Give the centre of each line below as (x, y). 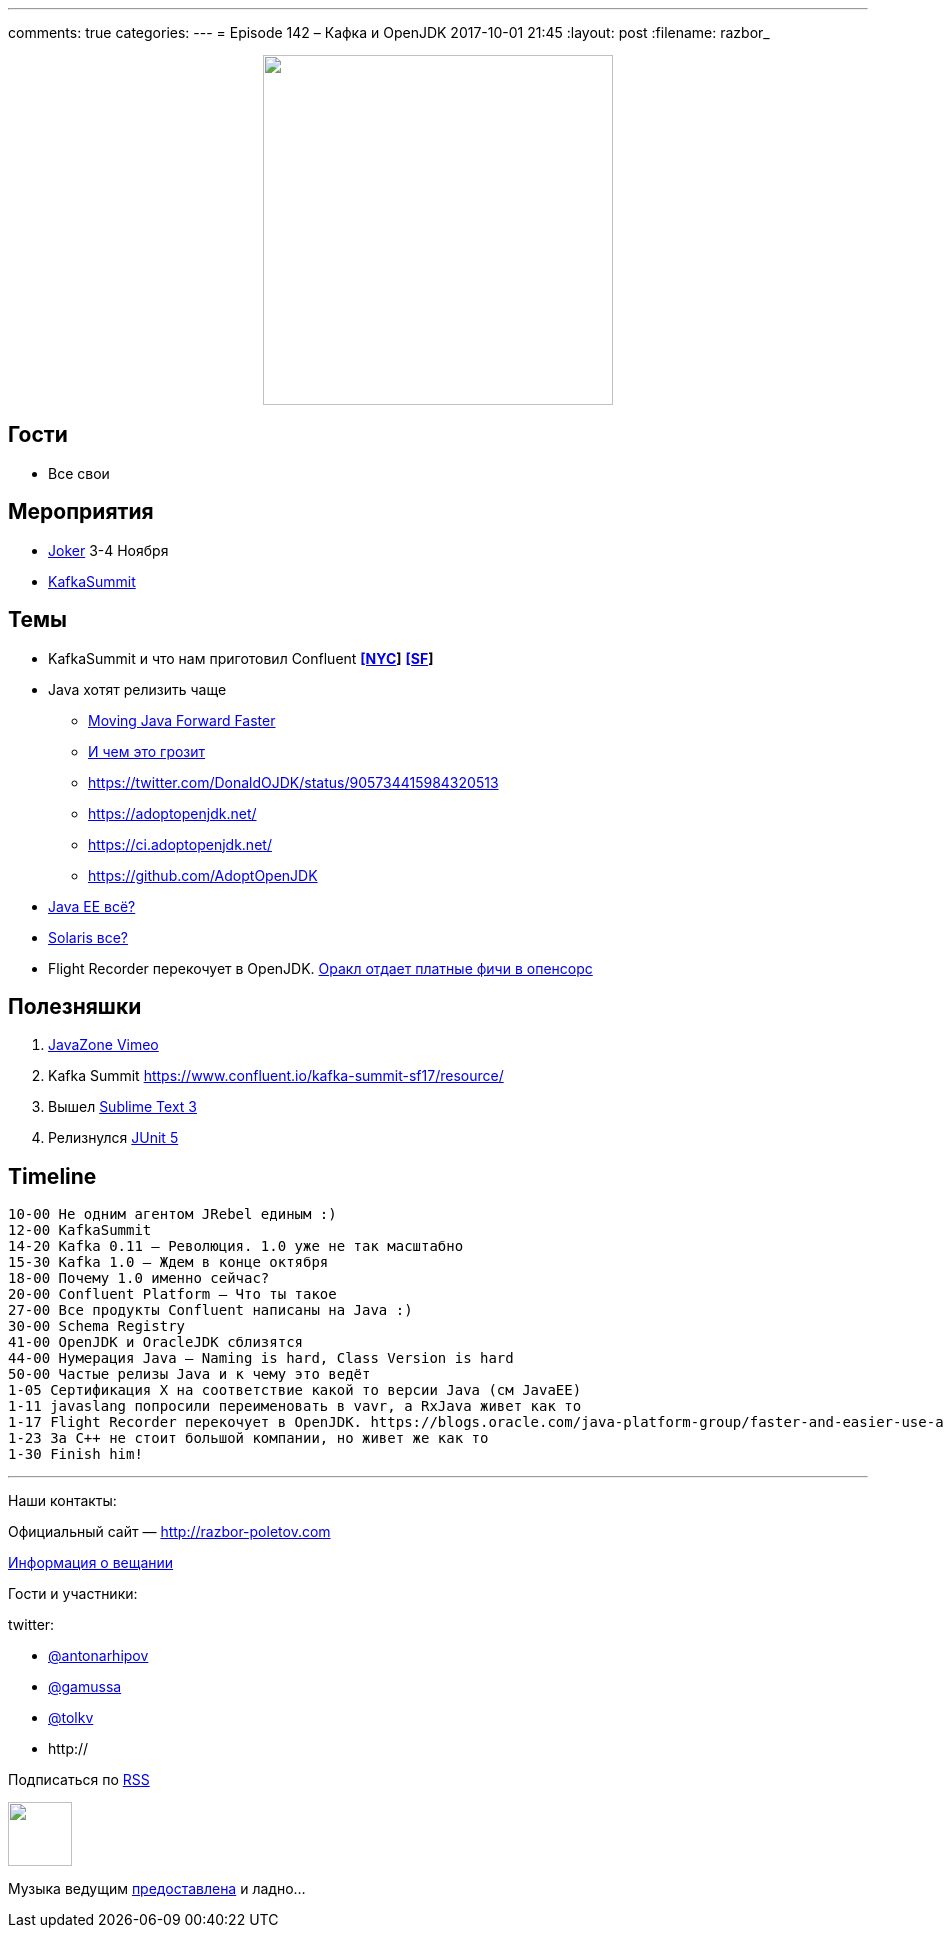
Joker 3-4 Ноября (108, 550)
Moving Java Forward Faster (182, 720)
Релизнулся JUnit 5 (113, 1138)
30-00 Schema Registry (97, 1326)
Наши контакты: (62, 1501)
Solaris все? (88, 937)
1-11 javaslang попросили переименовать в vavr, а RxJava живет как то (295, 1406)
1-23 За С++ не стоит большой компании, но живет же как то (248, 1438)
